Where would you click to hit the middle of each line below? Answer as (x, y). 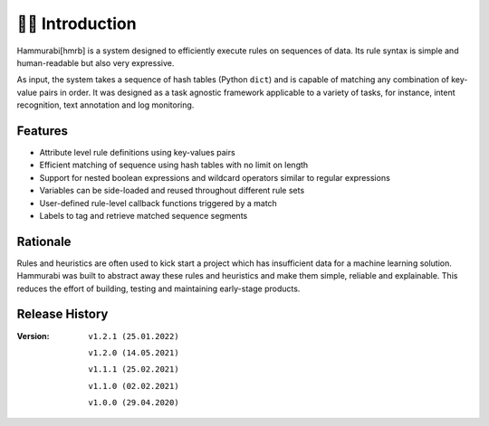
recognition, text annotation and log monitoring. (105, 105)
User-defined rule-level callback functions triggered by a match (158, 203)
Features (42, 131)
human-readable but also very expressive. (96, 62)
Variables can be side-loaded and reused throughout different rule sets (172, 191)
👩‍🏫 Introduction (77, 24)
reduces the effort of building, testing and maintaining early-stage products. (158, 289)
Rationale (44, 241)
